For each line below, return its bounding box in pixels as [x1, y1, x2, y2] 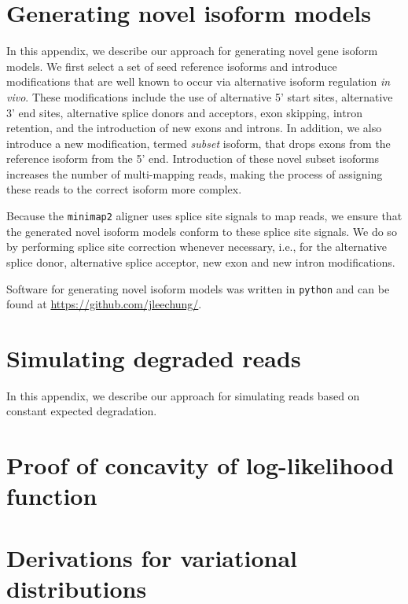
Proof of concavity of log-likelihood [6, 449, 395, 481]
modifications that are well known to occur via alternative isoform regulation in [6, 73, 391, 90]
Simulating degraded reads [6, 341, 301, 374]
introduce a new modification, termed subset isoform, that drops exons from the [6, 134, 391, 151]
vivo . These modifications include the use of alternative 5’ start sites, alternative [6, 88, 393, 105]
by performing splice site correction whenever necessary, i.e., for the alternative [6, 238, 387, 255]
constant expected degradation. [6, 403, 157, 419]
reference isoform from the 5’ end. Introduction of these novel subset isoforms [6, 150, 379, 167]
